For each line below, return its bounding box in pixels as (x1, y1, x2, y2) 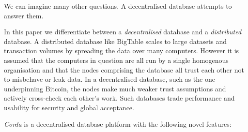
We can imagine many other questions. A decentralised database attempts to (4, 1, 232, 11)
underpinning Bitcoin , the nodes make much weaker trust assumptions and (4, 83, 226, 93)
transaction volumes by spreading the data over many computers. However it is (4, 45, 239, 56)
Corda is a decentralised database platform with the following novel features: (4, 118, 232, 129)
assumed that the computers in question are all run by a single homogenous (4, 55, 229, 65)
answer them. (4, 10, 44, 20)
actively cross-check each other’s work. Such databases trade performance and (4, 93, 235, 103)
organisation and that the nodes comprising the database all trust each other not (4, 64, 245, 74)
